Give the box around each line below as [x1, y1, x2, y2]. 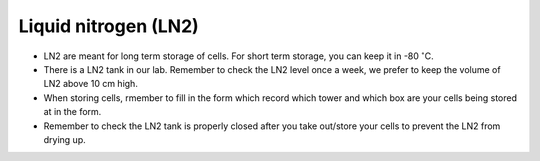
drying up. [43, 133, 86, 145]
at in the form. [43, 106, 102, 118]
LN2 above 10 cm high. [43, 78, 139, 90]
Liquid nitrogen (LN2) [18, 15, 199, 37]
